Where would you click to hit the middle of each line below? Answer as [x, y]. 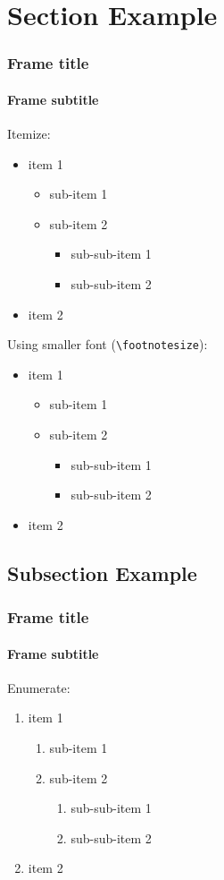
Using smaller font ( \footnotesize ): [108, 344]
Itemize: [29, 134]
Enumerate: [39, 687]
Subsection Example [102, 572]
